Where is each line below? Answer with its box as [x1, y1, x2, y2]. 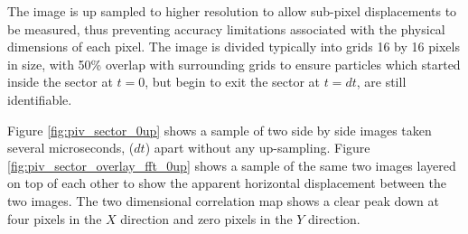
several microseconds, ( [7, 138, 135, 157]
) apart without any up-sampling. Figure [145, 138, 370, 157]
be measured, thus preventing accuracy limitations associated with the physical [7, 19, 445, 38]
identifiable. [7, 89, 72, 108]
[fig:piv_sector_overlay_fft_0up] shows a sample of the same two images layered [7, 155, 456, 174]
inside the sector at [7, 72, 113, 91]
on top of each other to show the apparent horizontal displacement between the [7, 173, 446, 192]
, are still [356, 72, 407, 91]
